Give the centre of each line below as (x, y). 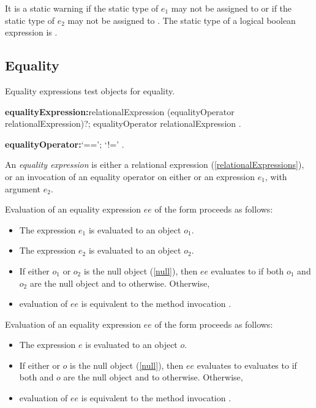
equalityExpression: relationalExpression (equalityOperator (120, 111)
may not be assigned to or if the (231, 8)
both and (36, 377)
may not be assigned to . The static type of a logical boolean (182, 20)
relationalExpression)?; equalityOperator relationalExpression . (123, 123)
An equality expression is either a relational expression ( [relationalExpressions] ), (155, 164)
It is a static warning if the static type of (82, 8)
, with (276, 176)
